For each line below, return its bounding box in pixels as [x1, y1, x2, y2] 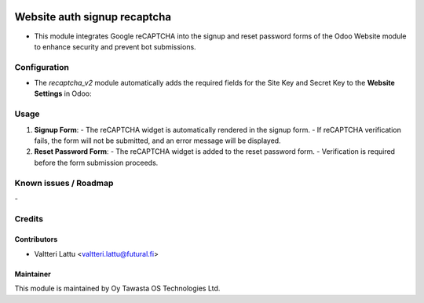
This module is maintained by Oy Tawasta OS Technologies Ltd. [14, 283, 221, 294]
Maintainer [14, 269, 51, 279]
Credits [14, 213, 43, 224]
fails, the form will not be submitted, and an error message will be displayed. [34, 136, 282, 145]
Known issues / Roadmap [14, 177, 114, 188]
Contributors [14, 235, 58, 244]
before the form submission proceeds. [34, 158, 159, 167]
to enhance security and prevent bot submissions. [34, 42, 196, 51]
